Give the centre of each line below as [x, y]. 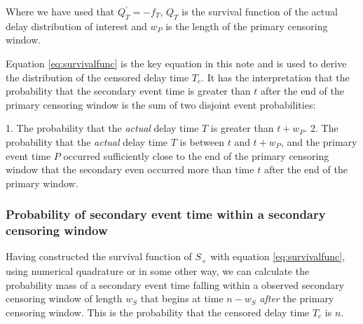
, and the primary [319, 141]
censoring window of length [64, 298]
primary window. [42, 183]
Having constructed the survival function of [99, 256]
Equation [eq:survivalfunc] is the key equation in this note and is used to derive [176, 63]
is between [202, 141]
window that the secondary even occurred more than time [130, 169]
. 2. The [321, 128]
